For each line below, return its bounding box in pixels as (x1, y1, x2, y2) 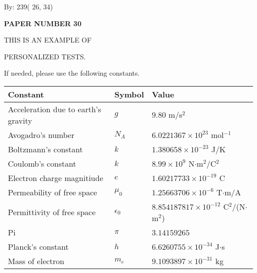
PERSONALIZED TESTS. (4, 51, 86, 61)
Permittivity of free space (8, 206, 96, 218)
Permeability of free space (8, 186, 97, 198)
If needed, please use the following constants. (4, 68, 140, 78)
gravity (8, 114, 32, 126)
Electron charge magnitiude (8, 172, 103, 183)
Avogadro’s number (8, 129, 75, 140)
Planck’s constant (8, 240, 69, 252)
